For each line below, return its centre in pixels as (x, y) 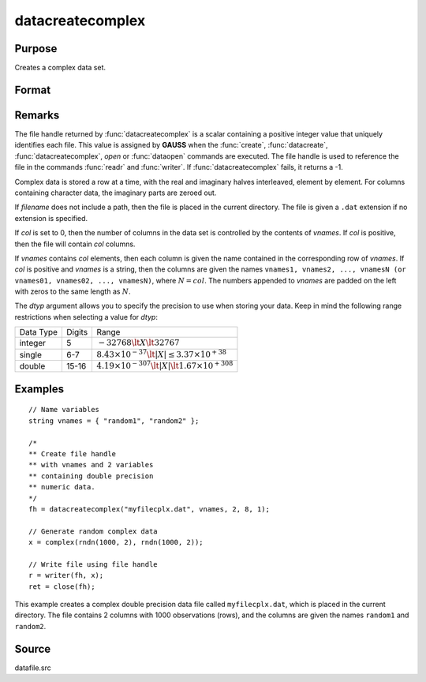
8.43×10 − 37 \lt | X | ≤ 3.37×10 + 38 (161, 353)
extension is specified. (51, 218)
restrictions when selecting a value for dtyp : (86, 317)
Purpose (36, 49)
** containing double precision (91, 476)
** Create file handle (73, 453)
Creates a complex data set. (60, 68)
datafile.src (33, 668)
